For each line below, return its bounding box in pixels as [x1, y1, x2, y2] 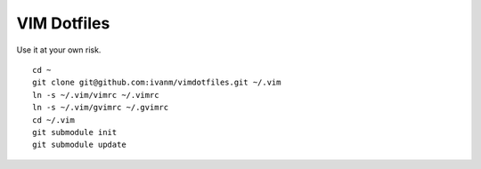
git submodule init [32, 127, 118, 137]
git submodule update [32, 140, 126, 150]
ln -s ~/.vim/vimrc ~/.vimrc [32, 90, 159, 100]
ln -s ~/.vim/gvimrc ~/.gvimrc [32, 102, 169, 113]
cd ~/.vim [32, 115, 75, 125]
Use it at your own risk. [16, 44, 102, 55]
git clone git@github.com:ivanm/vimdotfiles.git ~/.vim [32, 77, 281, 88]
